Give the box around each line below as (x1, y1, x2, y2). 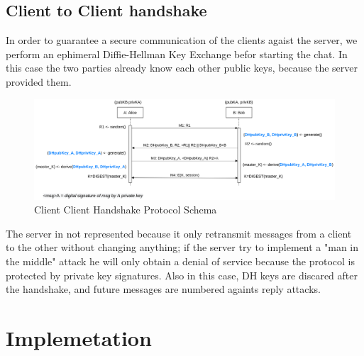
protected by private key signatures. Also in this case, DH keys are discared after (6, 267, 358, 282)
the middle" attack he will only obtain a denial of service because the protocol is (6, 253, 355, 268)
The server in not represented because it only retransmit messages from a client (6, 226, 352, 240)
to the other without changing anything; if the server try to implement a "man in (6, 240, 359, 255)
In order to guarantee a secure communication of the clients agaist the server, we (6, 33, 358, 48)
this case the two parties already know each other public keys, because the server (6, 60, 358, 75)
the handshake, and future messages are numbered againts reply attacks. (6, 282, 321, 296)
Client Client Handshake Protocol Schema (34, 202, 217, 217)
